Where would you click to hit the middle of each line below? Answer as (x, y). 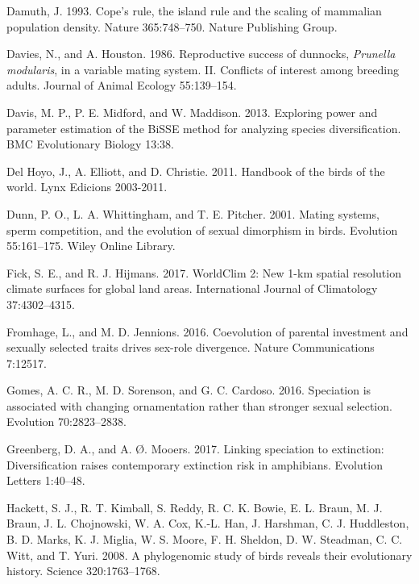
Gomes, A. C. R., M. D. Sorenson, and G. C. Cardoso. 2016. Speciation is (189, 390)
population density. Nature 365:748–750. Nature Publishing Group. (172, 26)
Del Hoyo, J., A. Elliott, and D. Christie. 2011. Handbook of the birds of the (196, 171)
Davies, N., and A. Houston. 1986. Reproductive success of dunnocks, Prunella (201, 54)
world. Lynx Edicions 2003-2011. (87, 187)
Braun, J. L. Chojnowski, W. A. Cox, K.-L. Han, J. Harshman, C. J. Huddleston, (208, 523)
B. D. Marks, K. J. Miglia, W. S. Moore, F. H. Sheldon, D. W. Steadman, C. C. (205, 539)
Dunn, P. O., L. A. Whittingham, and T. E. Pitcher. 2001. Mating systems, (193, 213)
